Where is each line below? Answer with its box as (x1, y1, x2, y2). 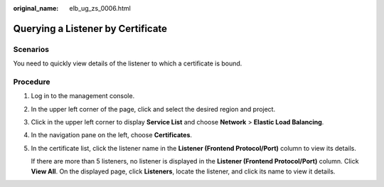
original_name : (13, 4, 59, 12)
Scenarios (13, 44, 50, 54)
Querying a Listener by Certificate (13, 22, 167, 35)
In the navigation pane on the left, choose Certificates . (31, 131, 192, 139)
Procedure (13, 77, 50, 87)
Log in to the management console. (31, 92, 135, 100)
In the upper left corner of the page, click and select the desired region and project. (31, 105, 276, 113)
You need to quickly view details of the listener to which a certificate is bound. (13, 59, 242, 68)
